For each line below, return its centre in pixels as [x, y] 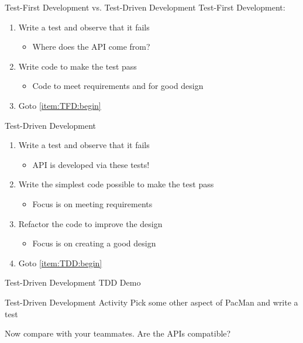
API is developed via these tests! [91, 164]
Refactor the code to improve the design [90, 223]
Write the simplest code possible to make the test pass [116, 184]
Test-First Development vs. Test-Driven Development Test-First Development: [145, 7]
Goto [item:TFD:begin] [60, 105]
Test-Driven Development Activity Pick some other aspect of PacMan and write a [151, 302]
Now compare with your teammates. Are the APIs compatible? [118, 333]
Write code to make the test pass [78, 66]
